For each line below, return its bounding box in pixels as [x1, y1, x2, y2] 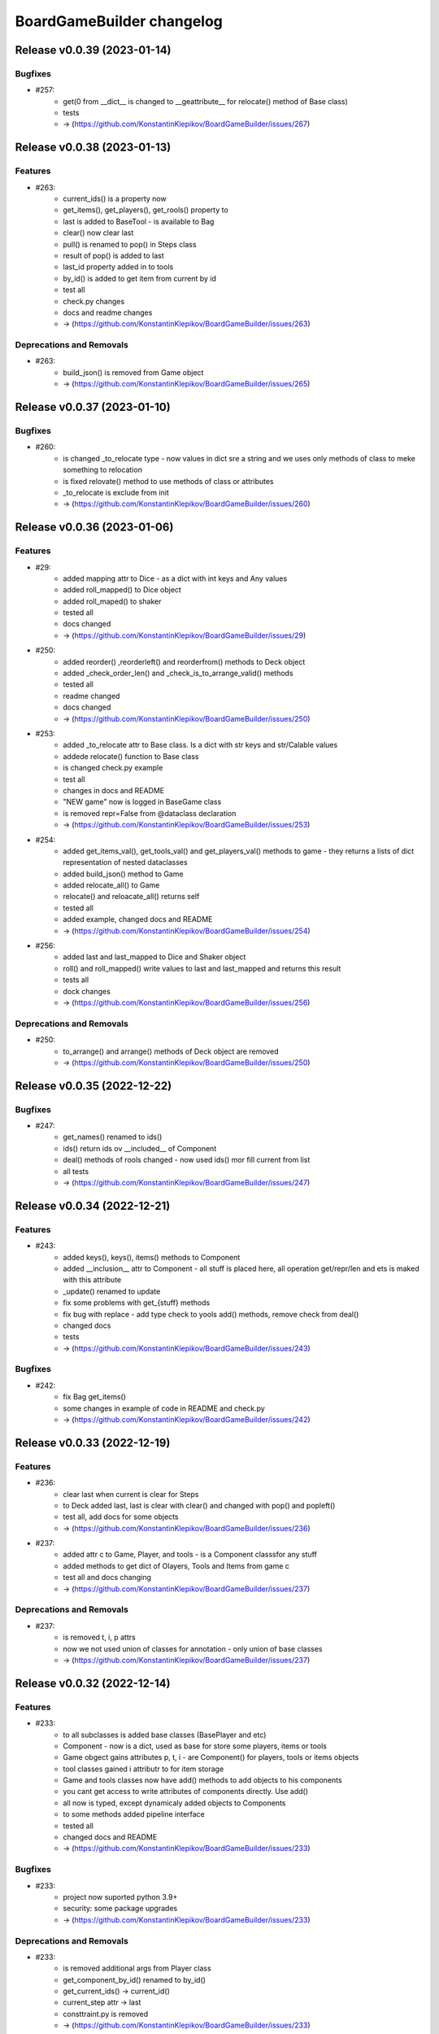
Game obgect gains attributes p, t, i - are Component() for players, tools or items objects [63, 1752, 359, 1762]
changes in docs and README [63, 785, 165, 795]
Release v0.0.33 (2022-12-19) [15, 1436, 171, 1450]
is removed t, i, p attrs [63, 1632, 136, 1643]
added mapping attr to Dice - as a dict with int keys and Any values [63, 574, 288, 583]
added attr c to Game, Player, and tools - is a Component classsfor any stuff [63, 1550, 317, 1560]
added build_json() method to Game [63, 869, 184, 879]
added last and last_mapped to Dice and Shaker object [63, 952, 246, 962]
